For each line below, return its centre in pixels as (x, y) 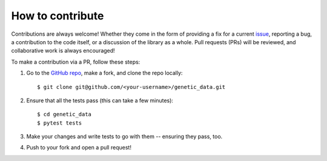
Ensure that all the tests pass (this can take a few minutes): (100, 100)
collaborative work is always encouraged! (63, 51)
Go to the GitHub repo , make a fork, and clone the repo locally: (104, 73)
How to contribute (58, 16)
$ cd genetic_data (64, 114)
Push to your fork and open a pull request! (79, 148)
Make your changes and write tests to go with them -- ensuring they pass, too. (124, 137)
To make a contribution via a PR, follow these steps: (76, 62)
